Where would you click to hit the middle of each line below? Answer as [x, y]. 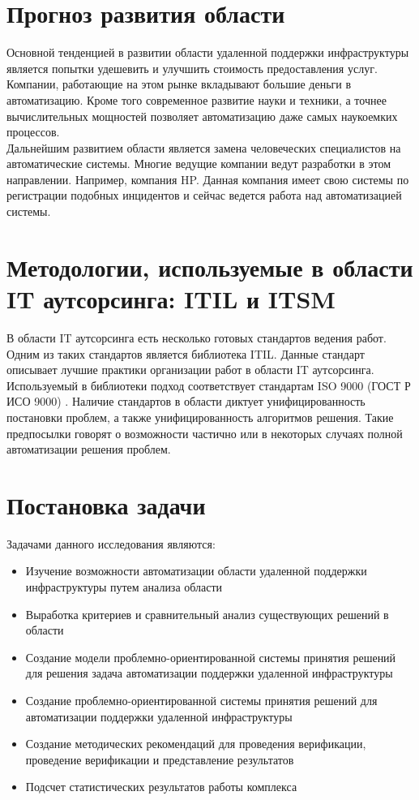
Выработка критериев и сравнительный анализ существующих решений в [207, 614]
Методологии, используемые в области [210, 267]
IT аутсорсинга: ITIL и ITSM [171, 299]
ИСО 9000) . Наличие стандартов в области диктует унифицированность [186, 401]
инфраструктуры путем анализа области [124, 587]
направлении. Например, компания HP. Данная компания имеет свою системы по [208, 179]
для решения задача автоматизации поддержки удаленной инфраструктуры [209, 673]
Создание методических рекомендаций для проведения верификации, [196, 744]
